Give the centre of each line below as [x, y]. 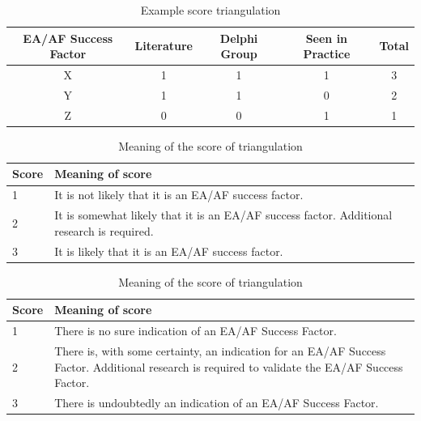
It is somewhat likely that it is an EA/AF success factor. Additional [223, 215]
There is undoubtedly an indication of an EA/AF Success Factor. [217, 402]
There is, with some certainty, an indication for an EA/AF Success [220, 350]
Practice [327, 54]
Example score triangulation [210, 10]
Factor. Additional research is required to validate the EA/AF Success [229, 366]
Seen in [327, 38]
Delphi [239, 38]
